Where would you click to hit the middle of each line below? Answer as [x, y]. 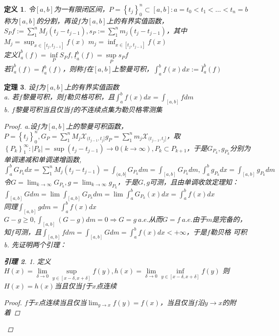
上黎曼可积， [132, 69]
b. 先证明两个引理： [35, 244]
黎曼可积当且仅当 [42, 109]
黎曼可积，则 [43, 97]
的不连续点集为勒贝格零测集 [118, 109]
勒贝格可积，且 [91, 97]
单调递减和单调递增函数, [43, 159]
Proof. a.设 [21, 126]
